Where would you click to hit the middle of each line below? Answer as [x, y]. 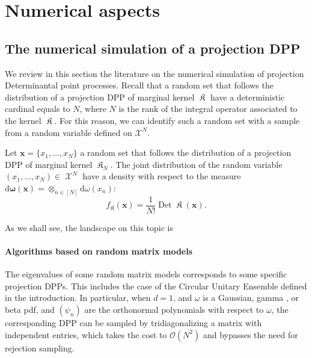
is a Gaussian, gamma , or [251, 298]
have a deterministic [247, 97]
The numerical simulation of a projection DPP [153, 48]
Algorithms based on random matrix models [99, 251]
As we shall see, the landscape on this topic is [89, 227]
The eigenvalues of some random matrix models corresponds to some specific [146, 274]
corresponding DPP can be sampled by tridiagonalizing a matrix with [133, 323]
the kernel [23, 120]
